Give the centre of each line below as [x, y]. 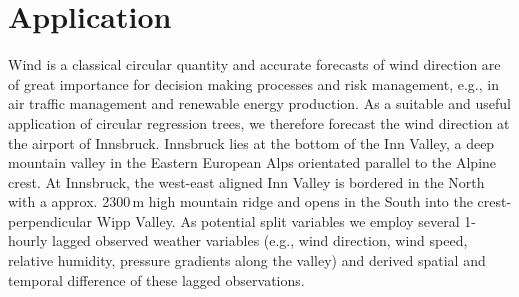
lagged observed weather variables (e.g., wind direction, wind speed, [260, 240]
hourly [28, 240]
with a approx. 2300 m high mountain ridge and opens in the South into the [240, 201]
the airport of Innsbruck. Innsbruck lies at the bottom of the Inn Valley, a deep [251, 142]
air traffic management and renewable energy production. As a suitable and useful [259, 103]
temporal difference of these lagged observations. [156, 279]
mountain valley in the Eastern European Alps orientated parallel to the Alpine [252, 162]
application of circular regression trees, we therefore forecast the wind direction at [259, 122]
